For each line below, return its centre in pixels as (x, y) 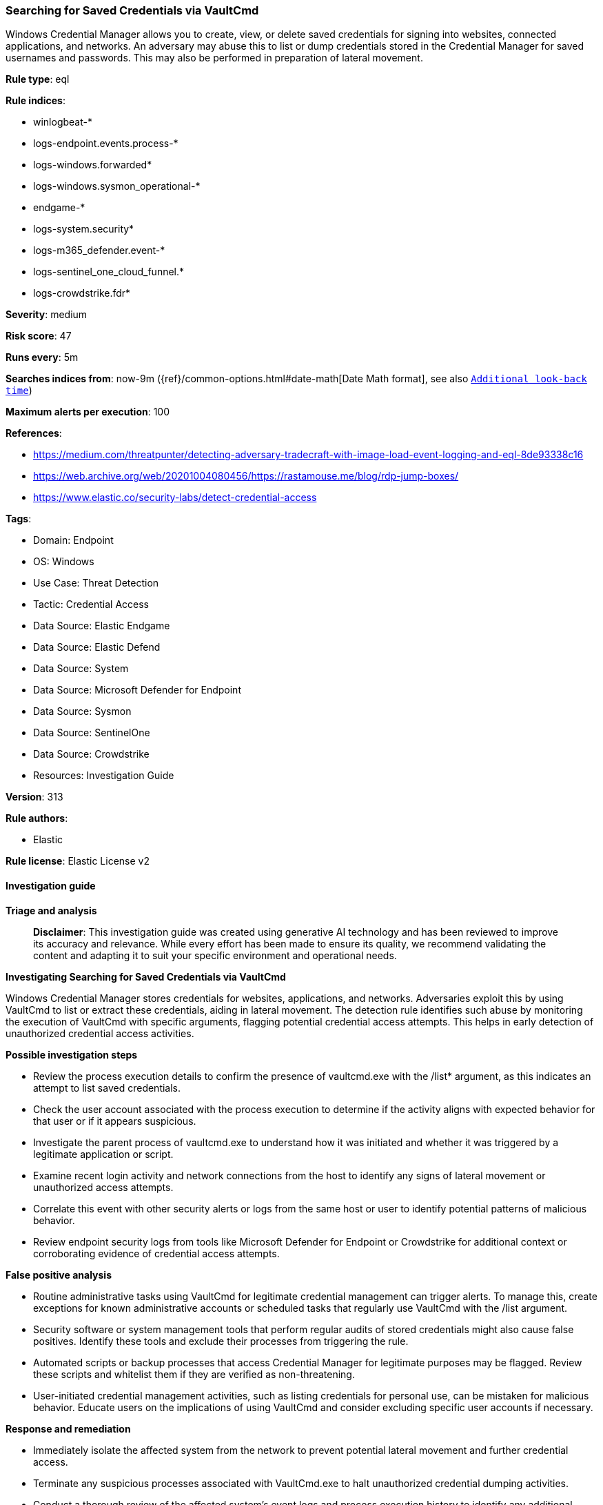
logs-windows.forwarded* (93, 165)
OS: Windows (64, 562)
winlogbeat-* (63, 122)
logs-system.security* (84, 229)
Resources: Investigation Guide (104, 776)
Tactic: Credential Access (91, 604)
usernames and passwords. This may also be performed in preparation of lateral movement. (214, 58)
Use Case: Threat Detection (96, 583)
